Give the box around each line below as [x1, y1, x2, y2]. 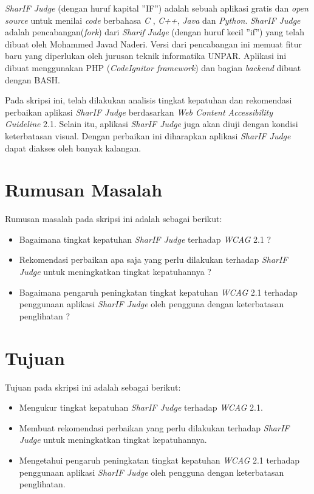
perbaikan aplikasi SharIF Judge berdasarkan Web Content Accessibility [5, 105, 273, 118]
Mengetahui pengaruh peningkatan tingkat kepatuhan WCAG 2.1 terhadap [19, 453, 300, 466]
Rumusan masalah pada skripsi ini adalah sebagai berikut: [5, 212, 222, 225]
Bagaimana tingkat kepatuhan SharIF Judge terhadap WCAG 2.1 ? [19, 232, 271, 245]
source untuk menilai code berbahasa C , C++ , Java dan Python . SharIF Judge [5, 13, 301, 26]
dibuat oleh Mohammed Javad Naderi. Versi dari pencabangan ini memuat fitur [5, 37, 302, 50]
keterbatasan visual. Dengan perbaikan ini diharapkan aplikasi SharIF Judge [5, 129, 291, 142]
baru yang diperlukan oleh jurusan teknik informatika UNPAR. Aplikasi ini [5, 49, 287, 62]
